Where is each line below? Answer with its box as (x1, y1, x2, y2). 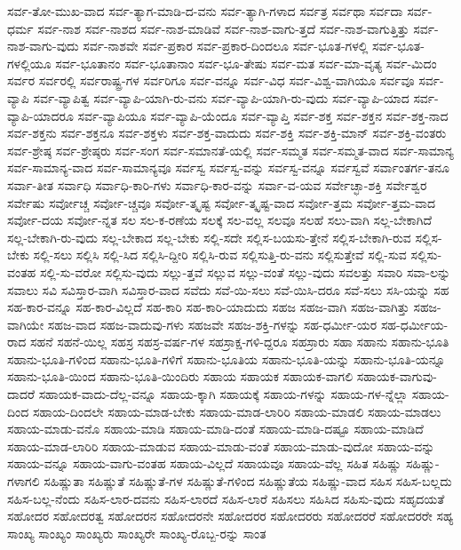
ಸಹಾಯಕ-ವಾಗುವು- (356, 367, 437, 386)
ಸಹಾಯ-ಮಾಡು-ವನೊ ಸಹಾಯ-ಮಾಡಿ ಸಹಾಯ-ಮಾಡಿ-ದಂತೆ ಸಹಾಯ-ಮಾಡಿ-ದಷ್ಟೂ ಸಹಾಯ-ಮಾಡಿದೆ (7, 419, 424, 438)
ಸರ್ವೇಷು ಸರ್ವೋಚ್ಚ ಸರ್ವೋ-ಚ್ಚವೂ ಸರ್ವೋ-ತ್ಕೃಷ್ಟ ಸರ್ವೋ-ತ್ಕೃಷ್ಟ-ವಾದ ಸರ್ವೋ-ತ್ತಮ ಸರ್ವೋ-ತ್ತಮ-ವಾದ (7, 193, 436, 211)
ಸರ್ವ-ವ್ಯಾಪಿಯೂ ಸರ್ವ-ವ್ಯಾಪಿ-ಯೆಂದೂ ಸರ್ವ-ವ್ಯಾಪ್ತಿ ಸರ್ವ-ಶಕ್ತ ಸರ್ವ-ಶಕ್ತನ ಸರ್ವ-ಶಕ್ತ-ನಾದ (77, 106, 449, 124)
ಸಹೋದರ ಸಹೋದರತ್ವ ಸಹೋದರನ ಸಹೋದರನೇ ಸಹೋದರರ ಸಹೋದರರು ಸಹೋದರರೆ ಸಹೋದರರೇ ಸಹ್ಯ (7, 506, 454, 525)
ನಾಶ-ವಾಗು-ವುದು (7, 36, 79, 55)
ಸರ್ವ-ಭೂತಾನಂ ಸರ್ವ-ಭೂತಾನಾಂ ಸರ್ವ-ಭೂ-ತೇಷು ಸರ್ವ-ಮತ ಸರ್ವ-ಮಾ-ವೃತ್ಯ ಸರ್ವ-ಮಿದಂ (55, 53, 437, 72)
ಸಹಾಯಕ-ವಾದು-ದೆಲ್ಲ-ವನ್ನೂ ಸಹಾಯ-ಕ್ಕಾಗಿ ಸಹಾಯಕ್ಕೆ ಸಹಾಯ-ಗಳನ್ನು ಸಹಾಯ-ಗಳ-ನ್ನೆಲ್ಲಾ (38, 385, 409, 403)
